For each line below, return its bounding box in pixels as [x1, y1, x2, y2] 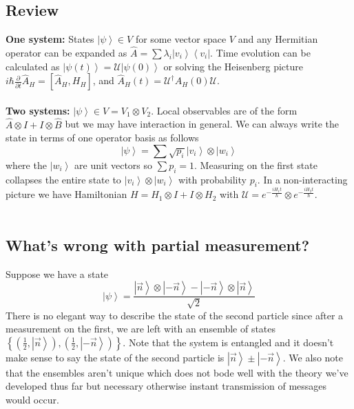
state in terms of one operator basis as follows [6, 130, 199, 145]
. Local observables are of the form [151, 103, 298, 117]
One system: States [6, 32, 94, 46]
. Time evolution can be [210, 46, 311, 60]
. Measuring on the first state [194, 157, 317, 172]
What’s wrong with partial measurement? [6, 234, 310, 255]
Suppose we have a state [6, 266, 109, 281]
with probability [178, 172, 247, 186]
